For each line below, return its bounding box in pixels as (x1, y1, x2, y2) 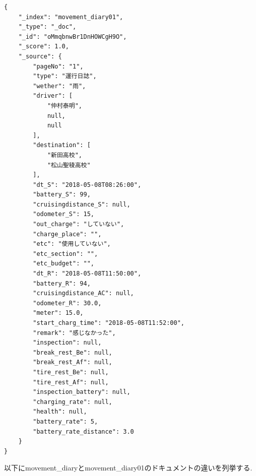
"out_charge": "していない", (33, 221, 124, 228)
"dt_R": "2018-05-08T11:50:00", (33, 270, 142, 278)
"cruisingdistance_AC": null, (33, 290, 134, 297)
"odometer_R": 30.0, (33, 299, 102, 307)
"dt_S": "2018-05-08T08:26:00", (33, 181, 142, 188)
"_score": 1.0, (18, 43, 69, 50)
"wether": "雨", (33, 82, 86, 90)
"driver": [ (33, 92, 73, 100)
